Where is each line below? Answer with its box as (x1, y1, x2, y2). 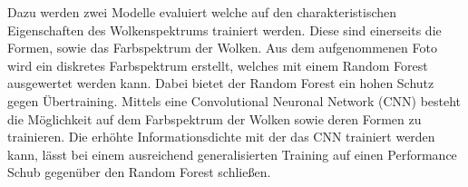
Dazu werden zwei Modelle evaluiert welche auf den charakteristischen (7, 3, 397, 21)
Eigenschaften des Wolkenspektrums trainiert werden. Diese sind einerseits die (7, 20, 442, 39)
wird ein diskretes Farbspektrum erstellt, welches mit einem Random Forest (7, 55, 428, 74)
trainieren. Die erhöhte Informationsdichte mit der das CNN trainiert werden (7, 127, 435, 146)
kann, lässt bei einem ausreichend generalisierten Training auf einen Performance (7, 144, 457, 163)
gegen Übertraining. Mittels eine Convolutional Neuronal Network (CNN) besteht (7, 91, 462, 110)
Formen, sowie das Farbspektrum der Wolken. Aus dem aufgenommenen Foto (7, 38, 437, 57)
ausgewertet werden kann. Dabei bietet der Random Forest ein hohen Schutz (7, 74, 434, 93)
